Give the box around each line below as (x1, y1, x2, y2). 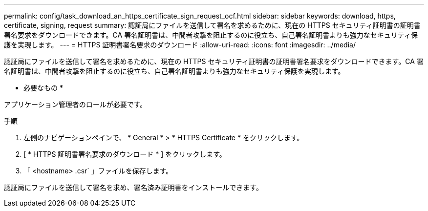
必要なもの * (23, 84, 63, 92)
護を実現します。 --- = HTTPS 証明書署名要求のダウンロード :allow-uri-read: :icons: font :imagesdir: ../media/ (4, 41, 356, 49)
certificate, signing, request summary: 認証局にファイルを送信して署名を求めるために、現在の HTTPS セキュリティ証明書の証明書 (4, 21, 421, 29)
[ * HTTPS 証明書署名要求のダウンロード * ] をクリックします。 (23, 150, 226, 158)
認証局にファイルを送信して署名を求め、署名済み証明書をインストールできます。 (4, 183, 263, 191)
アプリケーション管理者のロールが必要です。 (4, 100, 147, 108)
